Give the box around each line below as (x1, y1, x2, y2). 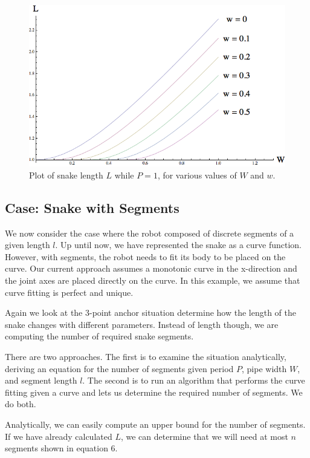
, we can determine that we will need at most (120, 430, 288, 442)
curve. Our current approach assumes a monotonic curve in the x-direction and (5, 262, 297, 275)
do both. (5, 397, 36, 410)
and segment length (5, 374, 77, 387)
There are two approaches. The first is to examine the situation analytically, (5, 350, 286, 362)
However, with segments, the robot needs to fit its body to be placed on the (5, 250, 286, 263)
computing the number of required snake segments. (5, 330, 194, 342)
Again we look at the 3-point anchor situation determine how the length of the (5, 306, 296, 319)
